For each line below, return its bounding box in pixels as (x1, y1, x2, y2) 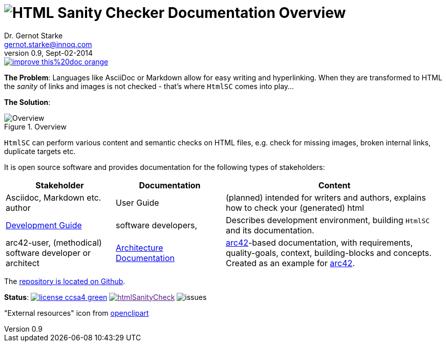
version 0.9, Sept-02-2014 (4, 48, 93, 57)
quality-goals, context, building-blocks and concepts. (226, 247, 432, 258)
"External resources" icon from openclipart (4, 308, 149, 317)
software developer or (6, 247, 91, 258)
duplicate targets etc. (4, 146, 76, 156)
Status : (4, 292, 29, 301)
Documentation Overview (167, 4, 346, 21)
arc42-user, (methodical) (6, 237, 102, 248)
